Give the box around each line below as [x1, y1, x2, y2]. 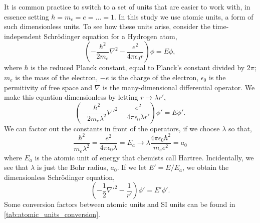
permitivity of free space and [4, 82, 92, 92]
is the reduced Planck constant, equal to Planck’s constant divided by [31, 62, 245, 73]
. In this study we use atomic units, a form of [114, 11, 253, 22]
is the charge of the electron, [111, 72, 199, 82]
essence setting [4, 11, 49, 22]
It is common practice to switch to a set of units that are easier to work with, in [4, 2, 250, 12]
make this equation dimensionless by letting [4, 92, 138, 102]
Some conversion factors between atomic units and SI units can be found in [4, 199, 235, 209]
